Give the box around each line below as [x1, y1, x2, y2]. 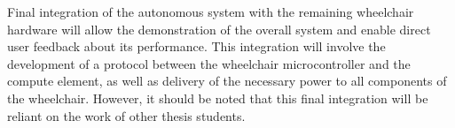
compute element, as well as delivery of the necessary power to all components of [7, 72, 447, 90]
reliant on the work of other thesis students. [7, 106, 246, 124]
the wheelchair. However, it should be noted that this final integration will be [7, 88, 428, 107]
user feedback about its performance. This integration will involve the [7, 37, 386, 56]
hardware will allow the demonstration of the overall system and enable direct [7, 19, 431, 38]
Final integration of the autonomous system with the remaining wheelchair [7, 3, 414, 20]
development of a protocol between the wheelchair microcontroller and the [7, 54, 411, 72]
